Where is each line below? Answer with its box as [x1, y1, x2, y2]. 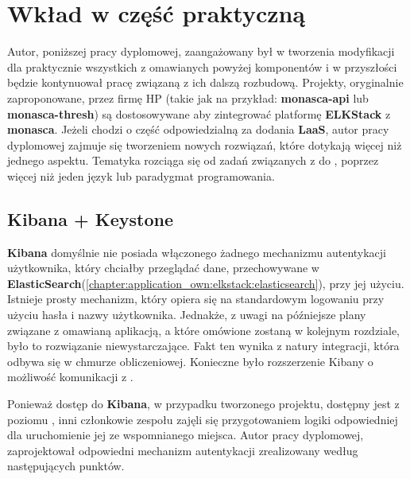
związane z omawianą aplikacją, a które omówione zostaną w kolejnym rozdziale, [7, 321, 400, 338]
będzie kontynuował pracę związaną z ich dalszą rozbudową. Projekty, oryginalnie [7, 74, 404, 91]
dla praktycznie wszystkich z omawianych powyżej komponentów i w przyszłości [7, 58, 397, 75]
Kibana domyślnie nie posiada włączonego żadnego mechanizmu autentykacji [7, 243, 387, 260]
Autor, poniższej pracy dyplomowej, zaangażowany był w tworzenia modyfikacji [7, 43, 395, 60]
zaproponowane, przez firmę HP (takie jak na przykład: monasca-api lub [7, 89, 369, 106]
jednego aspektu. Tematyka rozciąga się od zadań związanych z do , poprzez [7, 152, 379, 169]
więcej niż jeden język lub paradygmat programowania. [7, 167, 275, 184]
